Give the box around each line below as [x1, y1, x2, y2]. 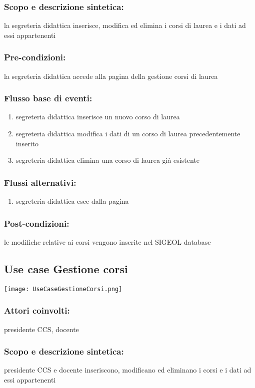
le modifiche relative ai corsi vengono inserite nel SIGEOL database [4, 236, 211, 247]
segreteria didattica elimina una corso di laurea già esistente [15, 155, 199, 165]
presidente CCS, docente [4, 324, 79, 334]
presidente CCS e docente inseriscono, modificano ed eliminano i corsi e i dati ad [4, 365, 251, 375]
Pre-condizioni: [4, 51, 66, 63]
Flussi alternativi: [4, 176, 76, 188]
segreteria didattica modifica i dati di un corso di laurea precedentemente [15, 128, 240, 139]
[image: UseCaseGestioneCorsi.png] [4, 285, 122, 293]
